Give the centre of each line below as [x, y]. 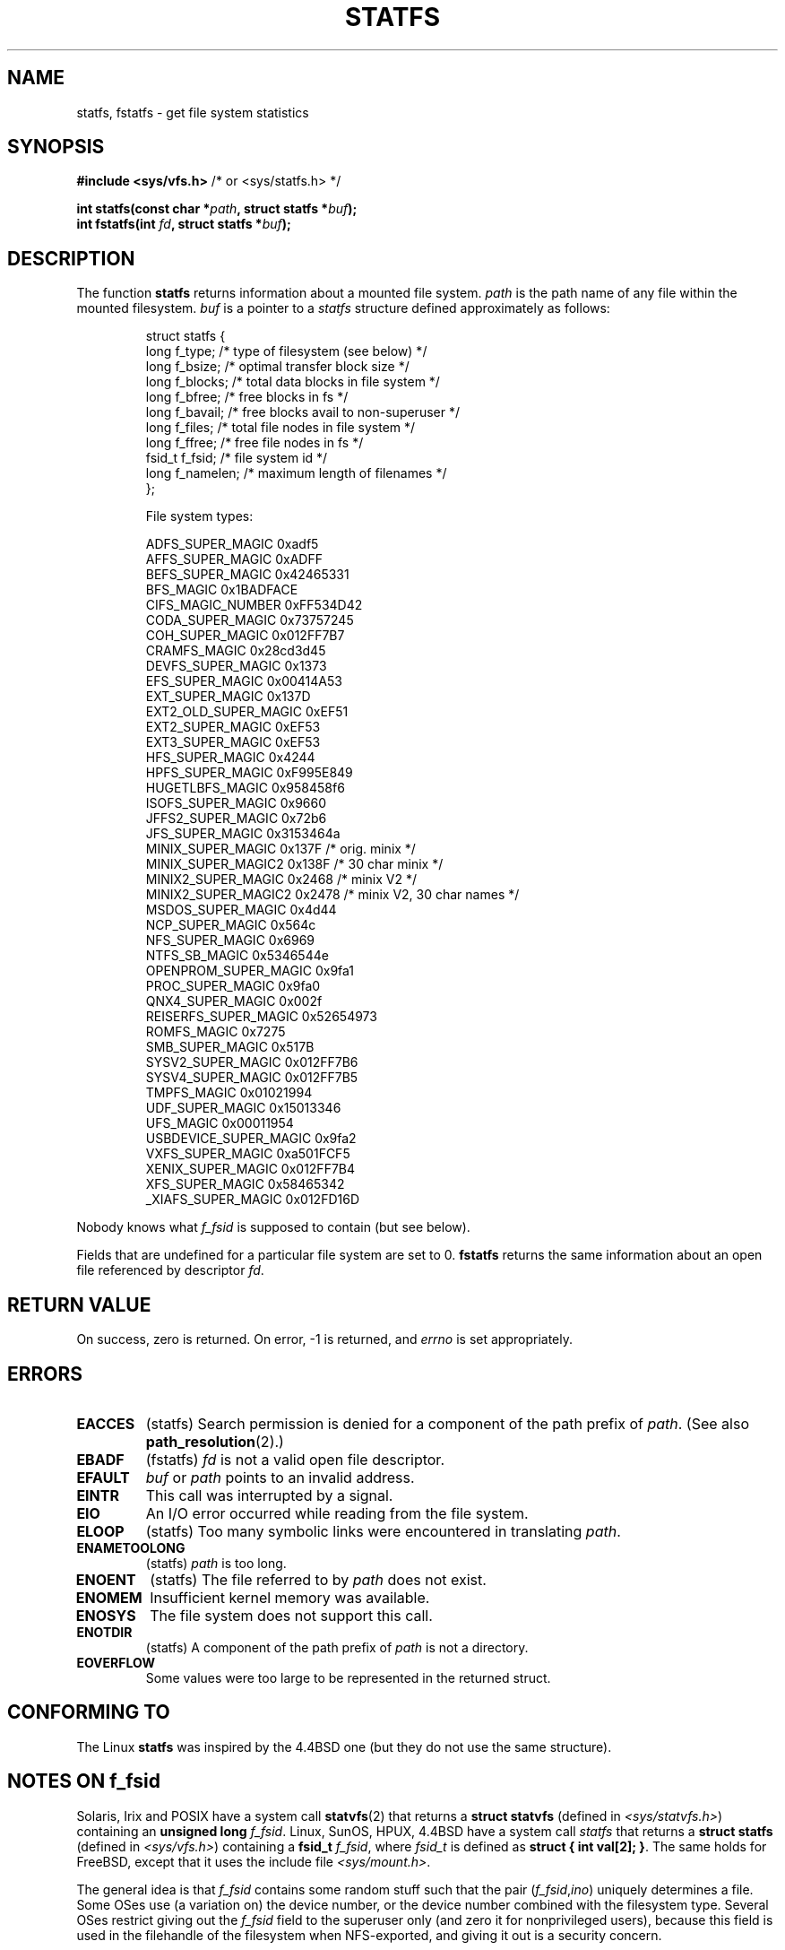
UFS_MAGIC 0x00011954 [220, 1123]
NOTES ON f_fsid [84, 1781]
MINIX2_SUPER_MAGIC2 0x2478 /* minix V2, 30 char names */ [332, 895]
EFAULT [103, 1477]
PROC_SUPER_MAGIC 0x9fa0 [233, 986]
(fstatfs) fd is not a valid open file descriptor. [295, 1459]
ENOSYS [106, 1615]
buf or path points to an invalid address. [280, 1477]
